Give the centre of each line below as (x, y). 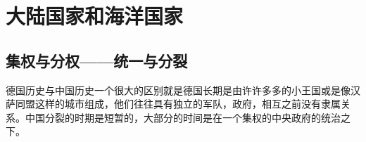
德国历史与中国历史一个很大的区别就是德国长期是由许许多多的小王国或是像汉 (183, 90)
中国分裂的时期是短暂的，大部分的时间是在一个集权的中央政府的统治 (183, 117)
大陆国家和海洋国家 (95, 16)
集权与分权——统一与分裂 (97, 60)
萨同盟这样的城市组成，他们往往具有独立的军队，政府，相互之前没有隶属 (173, 104)
